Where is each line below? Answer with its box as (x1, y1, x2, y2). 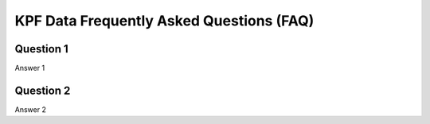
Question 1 (14, 42, 69, 56)
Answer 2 (14, 104, 47, 114)
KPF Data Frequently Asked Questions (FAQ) (14, 12, 315, 29)
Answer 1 (14, 64, 45, 73)
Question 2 (14, 83, 71, 97)
